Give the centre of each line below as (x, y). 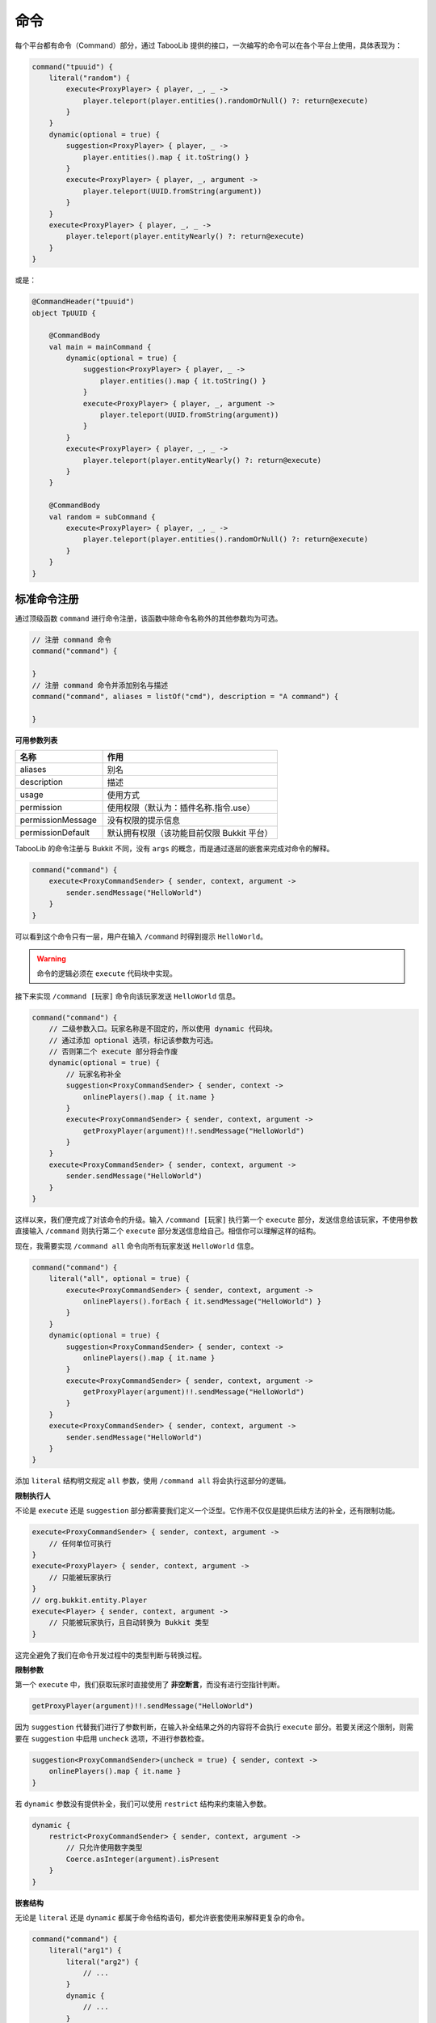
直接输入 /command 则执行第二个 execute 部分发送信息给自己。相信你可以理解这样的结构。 (168, 1231)
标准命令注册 (47, 599)
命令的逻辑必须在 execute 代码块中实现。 (107, 973)
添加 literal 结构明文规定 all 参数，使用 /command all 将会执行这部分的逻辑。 (153, 1481)
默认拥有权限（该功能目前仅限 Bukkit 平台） (190, 833)
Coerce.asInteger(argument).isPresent (143, 1859)
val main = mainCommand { (100, 347)
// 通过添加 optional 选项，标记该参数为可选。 (133, 1040)
